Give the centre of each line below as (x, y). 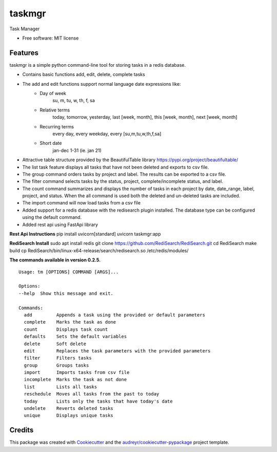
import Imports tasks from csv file (77, 373)
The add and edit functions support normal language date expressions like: (102, 84)
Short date (51, 143)
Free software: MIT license (51, 38)
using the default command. (52, 217)
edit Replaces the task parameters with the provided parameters (117, 351)
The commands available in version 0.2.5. (55, 260)
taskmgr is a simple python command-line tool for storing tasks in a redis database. (97, 65)
